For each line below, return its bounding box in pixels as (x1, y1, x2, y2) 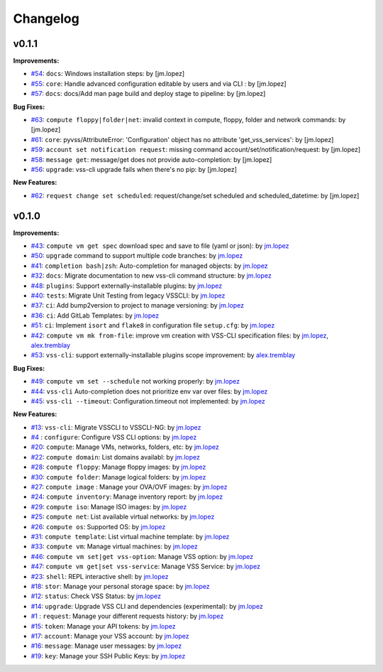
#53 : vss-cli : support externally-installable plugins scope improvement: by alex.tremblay (30, 351, 296, 359)
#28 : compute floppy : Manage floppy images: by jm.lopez (30, 462, 206, 472)
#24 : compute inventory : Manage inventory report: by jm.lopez (30, 492, 223, 501)
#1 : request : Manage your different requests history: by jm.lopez (30, 612, 224, 621)
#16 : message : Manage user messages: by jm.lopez (30, 641, 182, 650)
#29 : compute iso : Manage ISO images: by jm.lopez (30, 502, 187, 511)
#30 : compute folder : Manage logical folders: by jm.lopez (30, 472, 206, 481)
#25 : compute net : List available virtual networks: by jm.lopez (30, 512, 215, 521)
